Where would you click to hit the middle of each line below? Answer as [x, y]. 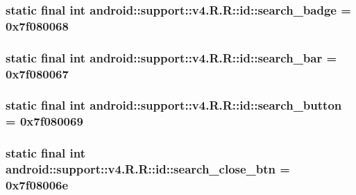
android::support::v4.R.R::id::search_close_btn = [148, 169]
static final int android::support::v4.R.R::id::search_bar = [171, 57]
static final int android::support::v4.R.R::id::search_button [174, 105]
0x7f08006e [37, 185]
